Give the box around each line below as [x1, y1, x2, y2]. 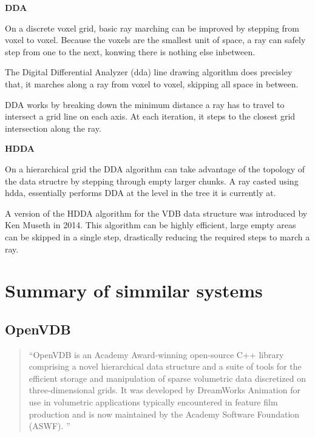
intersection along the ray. [5, 121, 101, 134]
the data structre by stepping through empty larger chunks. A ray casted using [5, 174, 299, 187]
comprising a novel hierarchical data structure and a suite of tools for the [29, 360, 302, 373]
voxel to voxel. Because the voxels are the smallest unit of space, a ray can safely [5, 33, 306, 46]
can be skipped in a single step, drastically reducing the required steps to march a [5, 230, 310, 243]
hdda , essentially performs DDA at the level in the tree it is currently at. [5, 186, 276, 199]
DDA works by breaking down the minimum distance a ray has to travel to [5, 98, 285, 110]
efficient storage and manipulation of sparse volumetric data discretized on [29, 371, 307, 384]
